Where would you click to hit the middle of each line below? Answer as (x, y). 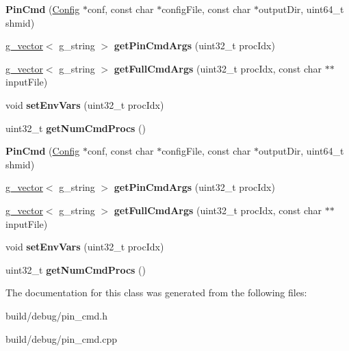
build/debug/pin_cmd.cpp (62, 338)
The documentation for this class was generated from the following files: (156, 292)
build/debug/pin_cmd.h (57, 315)
